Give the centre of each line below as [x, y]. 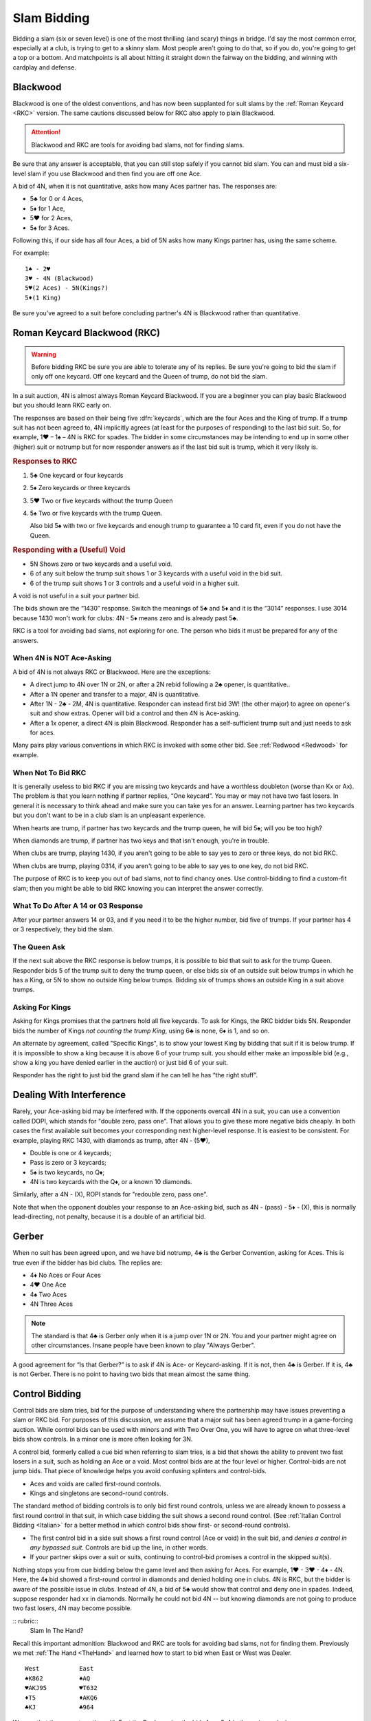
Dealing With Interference [69, 1095]
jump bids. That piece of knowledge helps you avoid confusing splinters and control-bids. [140, 1471]
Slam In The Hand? [57, 1631]
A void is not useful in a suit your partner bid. [76, 596]
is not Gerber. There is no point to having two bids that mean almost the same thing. [132, 1374]
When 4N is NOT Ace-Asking [62, 658]
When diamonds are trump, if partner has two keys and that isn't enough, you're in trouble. [141, 841]
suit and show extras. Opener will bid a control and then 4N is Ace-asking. [135, 713]
